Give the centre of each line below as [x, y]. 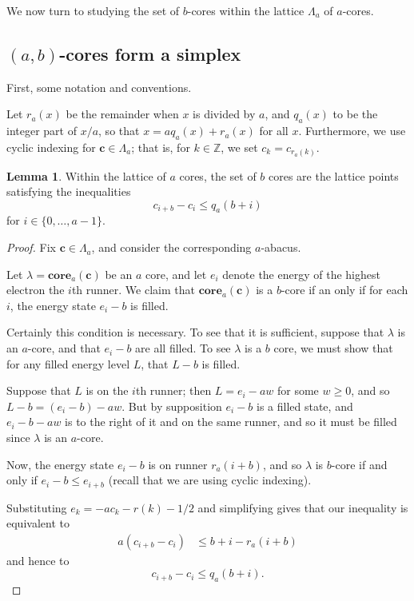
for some [298, 390]
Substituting [37, 507]
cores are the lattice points [334, 175]
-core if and [359, 464]
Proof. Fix [31, 247]
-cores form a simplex [150, 53]
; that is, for [161, 147]
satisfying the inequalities [69, 191]
